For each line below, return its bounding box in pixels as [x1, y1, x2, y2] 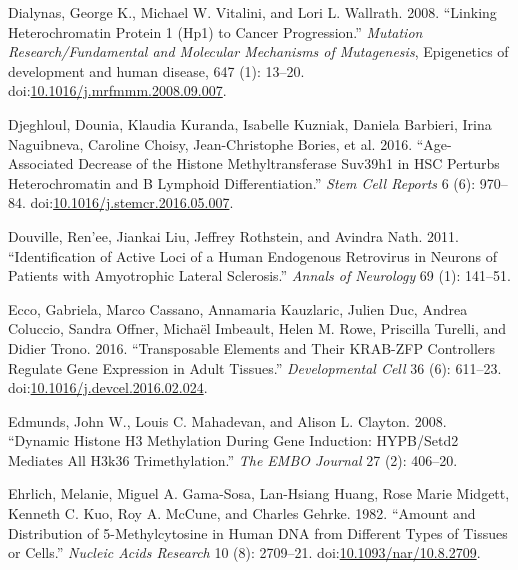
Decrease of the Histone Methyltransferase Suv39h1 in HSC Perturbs [78, 153, 500, 174]
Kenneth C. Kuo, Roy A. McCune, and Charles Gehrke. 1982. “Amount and [8, 503, 476, 524]
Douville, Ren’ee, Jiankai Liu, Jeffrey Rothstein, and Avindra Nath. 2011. [8, 225, 459, 246]
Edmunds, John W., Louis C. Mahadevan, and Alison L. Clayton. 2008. [8, 410, 447, 431]
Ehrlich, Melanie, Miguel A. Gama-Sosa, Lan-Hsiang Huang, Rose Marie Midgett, [8, 483, 510, 504]
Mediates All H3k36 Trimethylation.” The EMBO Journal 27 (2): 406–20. [8, 449, 458, 470]
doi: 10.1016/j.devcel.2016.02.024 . [8, 377, 208, 398]
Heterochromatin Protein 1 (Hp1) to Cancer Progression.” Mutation [8, 21, 423, 42]
